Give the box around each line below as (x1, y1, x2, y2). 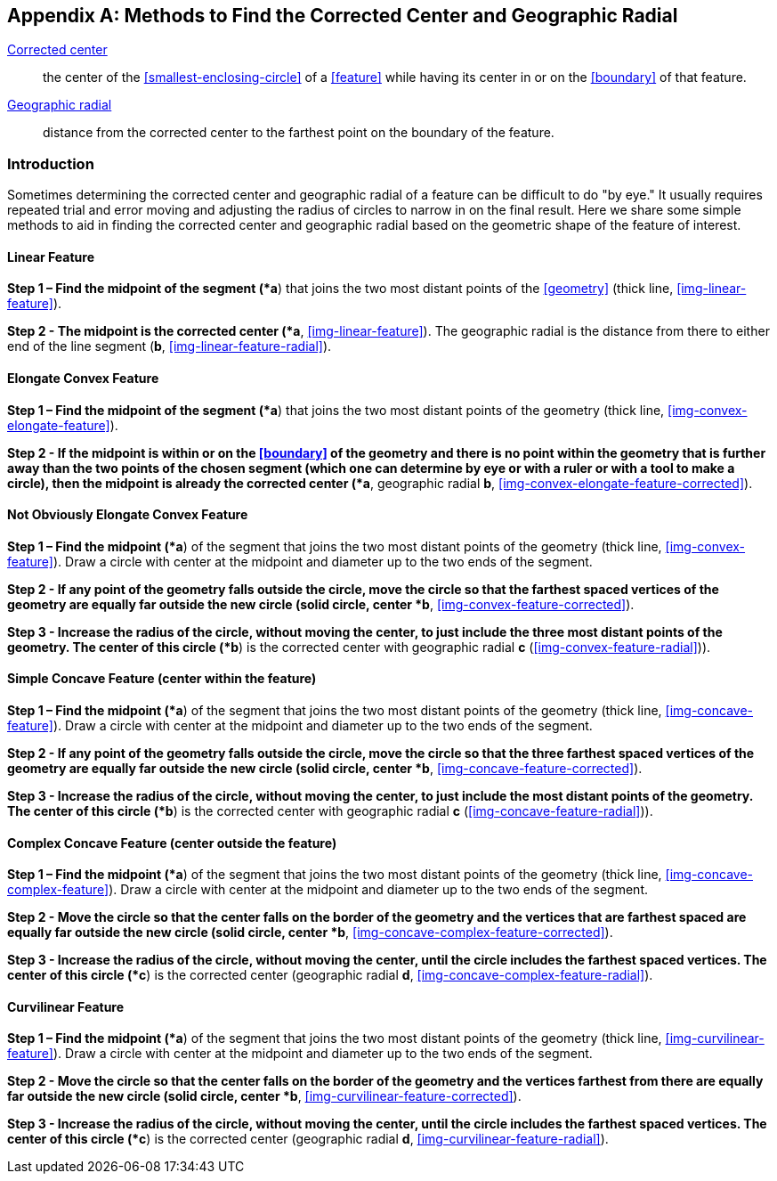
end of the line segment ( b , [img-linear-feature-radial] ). (7, 338, 332, 354)
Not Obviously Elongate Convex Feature (7, 507, 248, 523)
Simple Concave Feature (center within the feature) (7, 671, 317, 687)
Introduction (7, 154, 94, 173)
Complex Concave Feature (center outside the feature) (7, 835, 337, 851)
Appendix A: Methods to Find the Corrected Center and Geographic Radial (7, 4, 678, 27)
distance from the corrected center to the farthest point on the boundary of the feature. (43, 125, 554, 141)
